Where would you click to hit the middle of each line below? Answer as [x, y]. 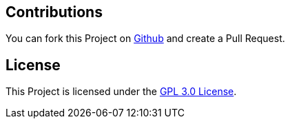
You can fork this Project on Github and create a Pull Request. [145, 39]
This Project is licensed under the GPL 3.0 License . [121, 92]
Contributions [54, 12]
